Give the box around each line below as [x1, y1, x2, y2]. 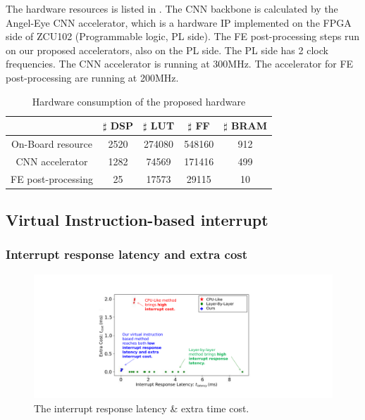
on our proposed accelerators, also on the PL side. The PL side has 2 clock [6, 42, 328, 57]
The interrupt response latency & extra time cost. [34, 400, 249, 415]
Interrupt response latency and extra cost [6, 246, 248, 263]
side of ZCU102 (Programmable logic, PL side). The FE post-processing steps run [6, 29, 360, 44]
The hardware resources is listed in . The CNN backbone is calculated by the [6, 1, 338, 15]
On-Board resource [11, 136, 93, 151]
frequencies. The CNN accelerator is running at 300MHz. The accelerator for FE [6, 56, 354, 71]
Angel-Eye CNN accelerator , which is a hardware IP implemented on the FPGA [6, 15, 352, 30]
